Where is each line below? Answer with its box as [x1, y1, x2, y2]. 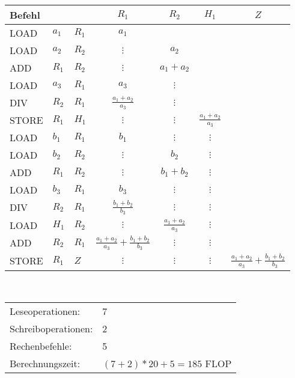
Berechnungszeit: [10, 356, 81, 370]
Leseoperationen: [10, 303, 81, 318]
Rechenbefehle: [10, 338, 72, 353]
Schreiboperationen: [10, 321, 93, 335]
